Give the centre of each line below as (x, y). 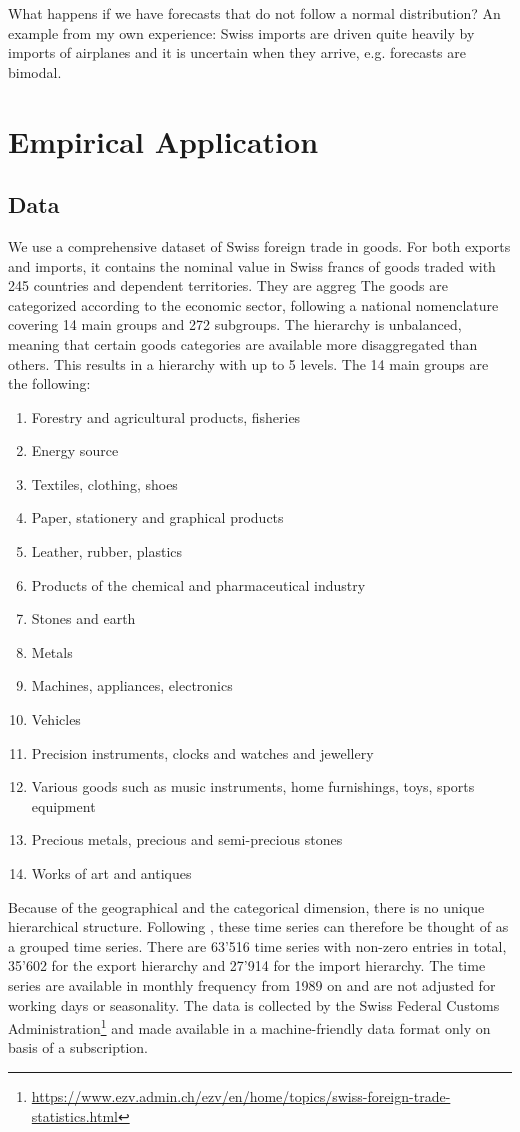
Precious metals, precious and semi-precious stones (187, 839)
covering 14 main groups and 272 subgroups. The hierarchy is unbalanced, (235, 324)
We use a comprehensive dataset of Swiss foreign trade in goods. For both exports (259, 245)
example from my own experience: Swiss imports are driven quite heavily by (241, 32)
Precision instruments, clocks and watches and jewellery (202, 752)
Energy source (75, 450)
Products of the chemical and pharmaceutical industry (198, 584)
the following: (49, 383)
